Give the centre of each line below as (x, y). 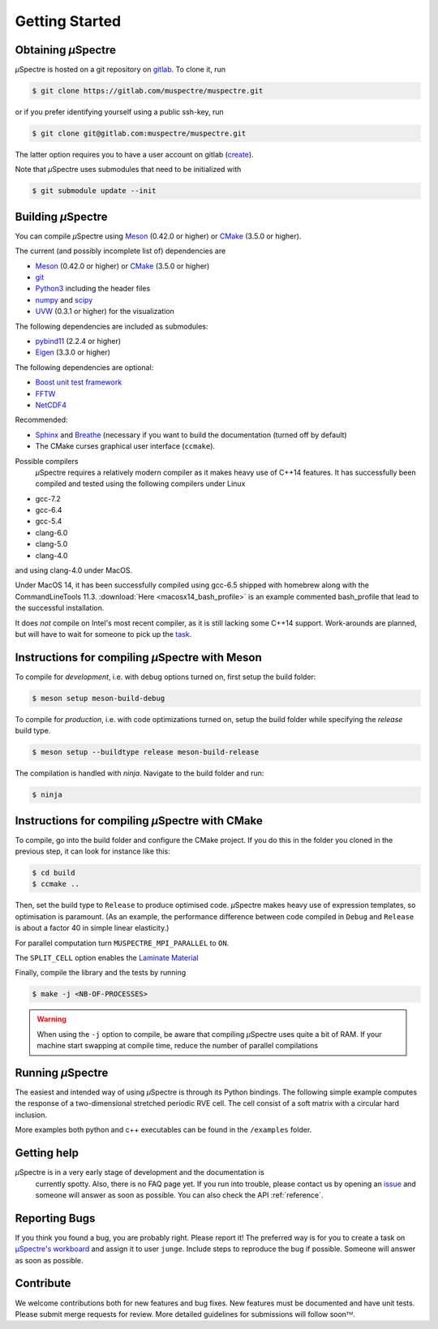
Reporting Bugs (55, 1218)
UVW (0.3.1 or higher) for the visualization (105, 312)
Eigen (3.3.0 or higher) (73, 352)
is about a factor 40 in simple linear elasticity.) (92, 928)
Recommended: (41, 420)
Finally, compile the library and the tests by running (101, 973)
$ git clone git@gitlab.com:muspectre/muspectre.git (139, 133)
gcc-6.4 (49, 510)
